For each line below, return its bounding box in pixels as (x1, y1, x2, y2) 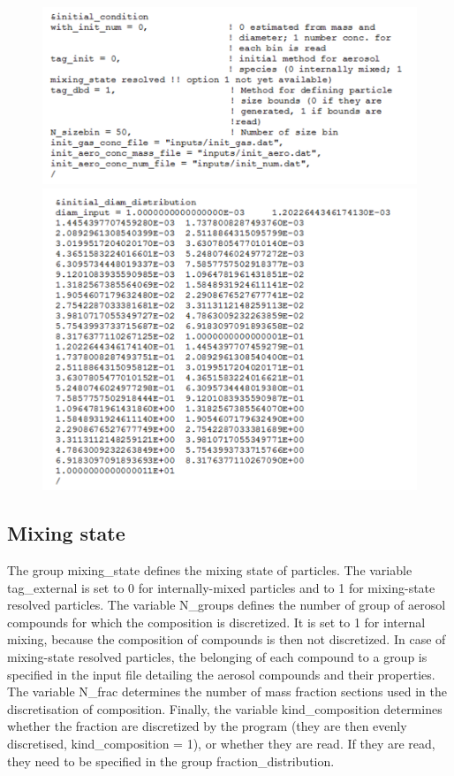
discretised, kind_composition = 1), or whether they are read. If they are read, (7, 734, 435, 753)
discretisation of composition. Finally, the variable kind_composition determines (7, 699, 443, 718)
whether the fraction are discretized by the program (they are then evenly (7, 717, 407, 735)
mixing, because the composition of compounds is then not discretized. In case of (7, 630, 446, 649)
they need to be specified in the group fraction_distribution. (7, 751, 335, 770)
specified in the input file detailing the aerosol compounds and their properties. (7, 665, 435, 683)
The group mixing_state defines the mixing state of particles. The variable (7, 561, 412, 580)
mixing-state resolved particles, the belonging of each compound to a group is (7, 648, 428, 666)
